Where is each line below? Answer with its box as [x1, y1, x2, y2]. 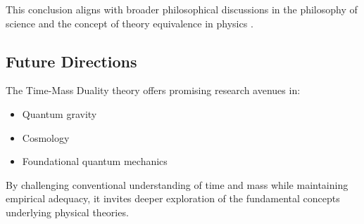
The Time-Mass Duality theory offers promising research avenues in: [6, 83, 301, 98]
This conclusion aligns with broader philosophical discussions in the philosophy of [6, 2, 358, 16]
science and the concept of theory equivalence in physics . [6, 15, 253, 30]
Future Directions [6, 50, 137, 72]
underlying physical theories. [6, 204, 129, 219]
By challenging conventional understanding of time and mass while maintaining [6, 177, 349, 192]
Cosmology [22, 130, 70, 145]
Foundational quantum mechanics [22, 154, 168, 169]
